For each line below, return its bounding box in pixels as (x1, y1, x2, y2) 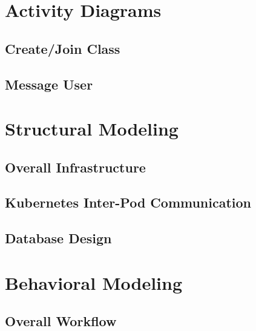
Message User (5, 74, 93, 93)
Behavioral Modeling (5, 270, 182, 295)
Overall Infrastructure (5, 157, 146, 176)
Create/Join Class (5, 39, 120, 57)
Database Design (5, 229, 112, 247)
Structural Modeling (5, 116, 179, 141)
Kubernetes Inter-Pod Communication (5, 193, 252, 212)
